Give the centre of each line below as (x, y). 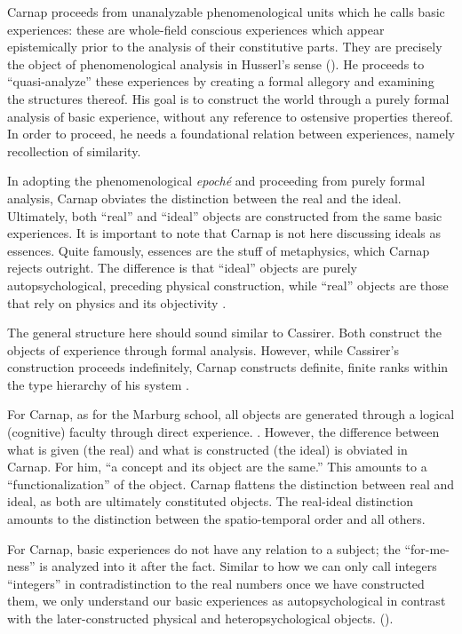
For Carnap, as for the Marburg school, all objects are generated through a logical (231, 414)
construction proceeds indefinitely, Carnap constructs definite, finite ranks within (228, 367)
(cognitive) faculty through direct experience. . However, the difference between (223, 432)
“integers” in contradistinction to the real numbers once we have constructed (216, 583)
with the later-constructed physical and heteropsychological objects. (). (200, 618)
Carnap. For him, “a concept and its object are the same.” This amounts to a (217, 467)
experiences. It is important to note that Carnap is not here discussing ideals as (224, 233)
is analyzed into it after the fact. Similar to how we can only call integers (238, 566)
